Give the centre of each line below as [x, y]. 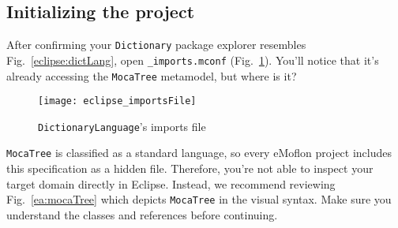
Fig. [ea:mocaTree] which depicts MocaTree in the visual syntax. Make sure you [199, 199]
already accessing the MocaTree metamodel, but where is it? [152, 75]
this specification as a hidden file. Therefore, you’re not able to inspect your [190, 168]
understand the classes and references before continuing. [142, 214]
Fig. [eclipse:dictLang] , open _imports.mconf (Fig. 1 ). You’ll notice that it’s [193, 60]
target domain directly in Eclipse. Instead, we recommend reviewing [171, 183]
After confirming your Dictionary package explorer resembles [156, 45]
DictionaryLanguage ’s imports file [122, 126]
